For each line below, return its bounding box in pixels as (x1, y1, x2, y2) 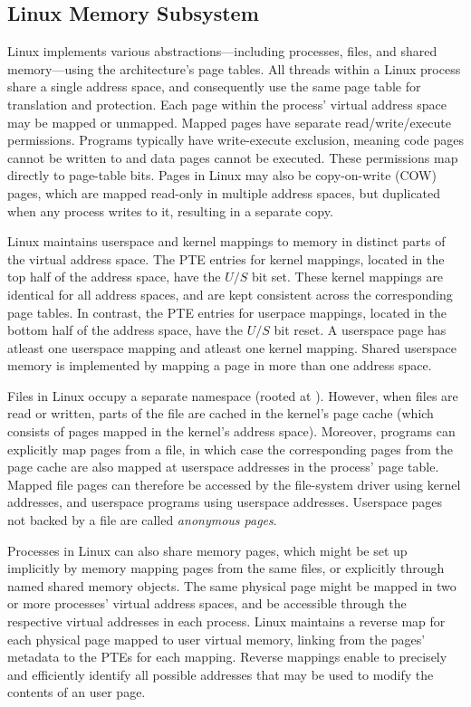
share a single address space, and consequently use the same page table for (7, 77, 421, 96)
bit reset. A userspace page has (274, 320, 447, 339)
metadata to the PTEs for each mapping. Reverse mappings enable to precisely (7, 647, 447, 666)
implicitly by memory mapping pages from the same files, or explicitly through (7, 559, 445, 578)
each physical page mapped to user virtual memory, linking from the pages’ (7, 629, 426, 648)
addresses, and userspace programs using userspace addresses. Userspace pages (7, 492, 443, 511)
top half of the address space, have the (7, 267, 221, 286)
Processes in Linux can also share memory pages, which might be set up (7, 540, 408, 559)
